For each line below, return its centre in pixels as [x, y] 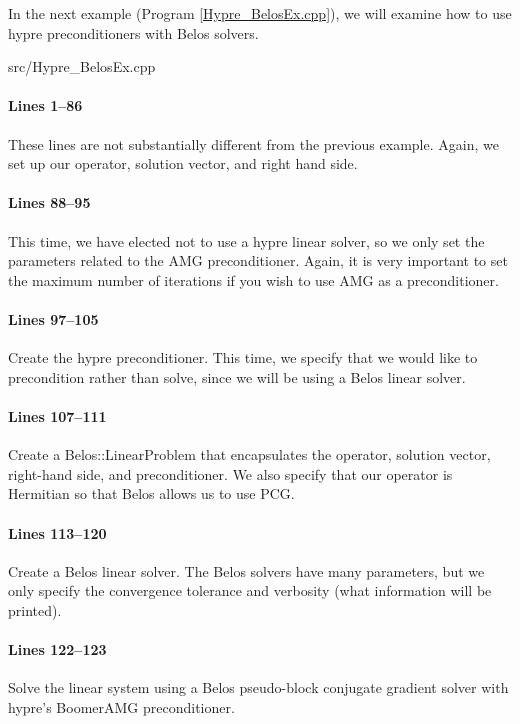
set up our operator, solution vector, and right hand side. [183, 163]
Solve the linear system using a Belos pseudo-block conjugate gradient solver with [258, 687]
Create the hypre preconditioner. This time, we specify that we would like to [243, 357]
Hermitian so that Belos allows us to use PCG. [151, 493]
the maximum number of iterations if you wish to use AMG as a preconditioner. [253, 279]
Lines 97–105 [53, 318]
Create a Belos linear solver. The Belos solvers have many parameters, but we [246, 570]
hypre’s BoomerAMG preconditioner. [121, 706]
